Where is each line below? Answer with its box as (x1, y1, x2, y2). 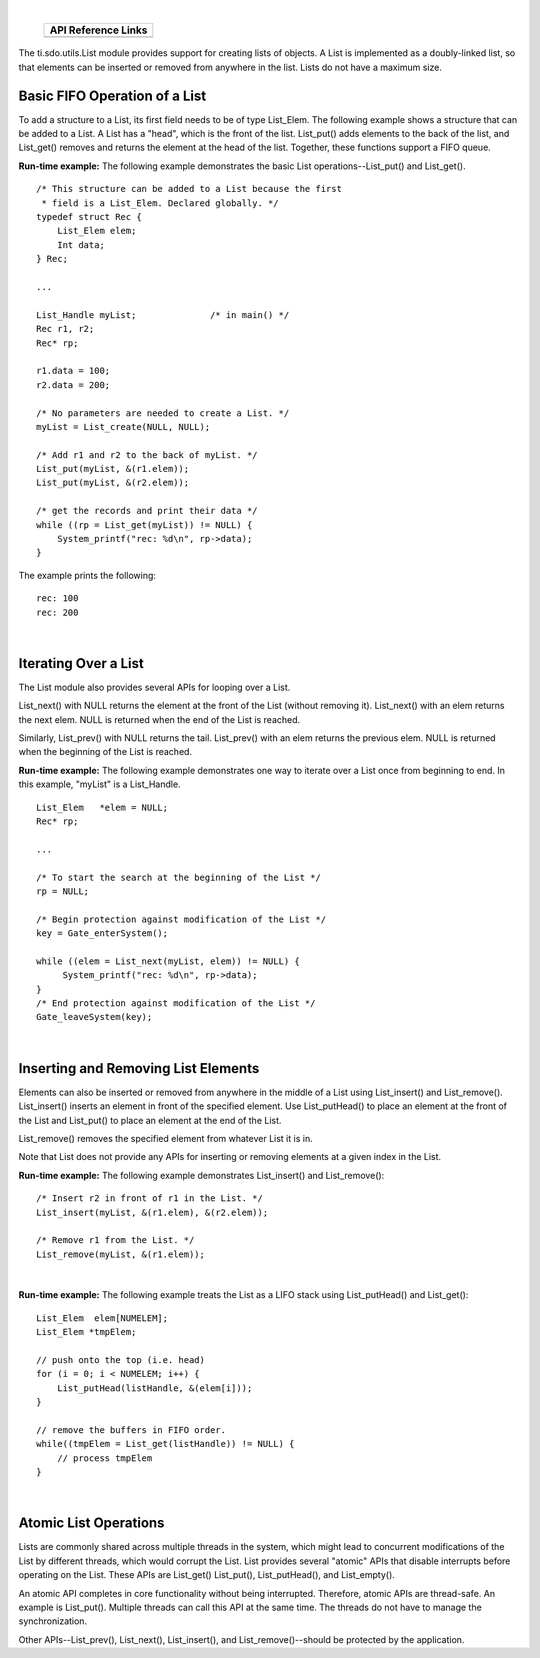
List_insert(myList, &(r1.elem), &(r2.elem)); (36, 1206, 269, 1218)
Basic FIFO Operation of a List (18, 87, 207, 104)
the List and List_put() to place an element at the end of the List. (18, 1114, 282, 1126)
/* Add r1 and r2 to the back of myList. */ (36, 449, 259, 460)
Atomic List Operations (18, 1515, 165, 1532)
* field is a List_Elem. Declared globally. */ (41, 197, 279, 209)
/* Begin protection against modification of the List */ (36, 913, 327, 925)
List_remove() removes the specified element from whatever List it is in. (18, 1132, 314, 1144)
